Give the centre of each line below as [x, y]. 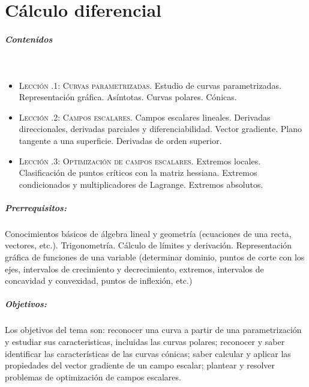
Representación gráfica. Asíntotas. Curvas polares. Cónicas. [128, 97]
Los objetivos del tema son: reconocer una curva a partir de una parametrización [153, 330]
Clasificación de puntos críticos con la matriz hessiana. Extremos [138, 172]
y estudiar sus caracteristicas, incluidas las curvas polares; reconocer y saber [145, 341]
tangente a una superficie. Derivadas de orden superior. [120, 140]
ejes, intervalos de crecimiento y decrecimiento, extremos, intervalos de [134, 268]
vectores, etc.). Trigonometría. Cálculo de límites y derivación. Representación [148, 245]
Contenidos [29, 39]
